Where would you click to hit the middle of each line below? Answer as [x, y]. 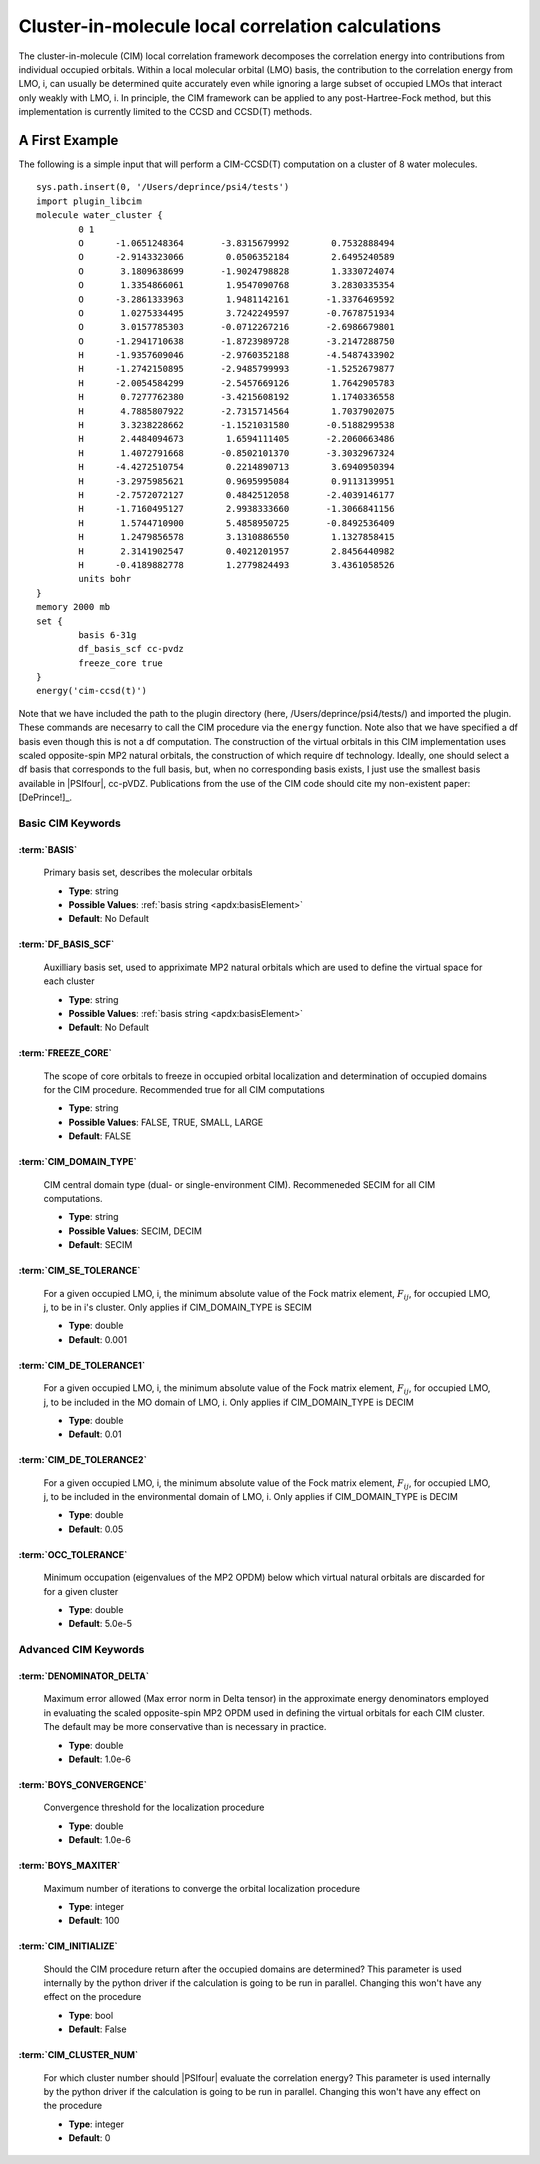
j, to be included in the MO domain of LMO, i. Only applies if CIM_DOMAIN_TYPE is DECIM [228, 1402]
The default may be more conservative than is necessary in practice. [185, 1727]
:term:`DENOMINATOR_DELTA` [84, 1676]
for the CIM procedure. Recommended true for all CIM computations [184, 1090]
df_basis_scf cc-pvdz [131, 649]
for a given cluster [81, 1591]
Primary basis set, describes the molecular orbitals [148, 872]
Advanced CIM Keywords [81, 1650]
